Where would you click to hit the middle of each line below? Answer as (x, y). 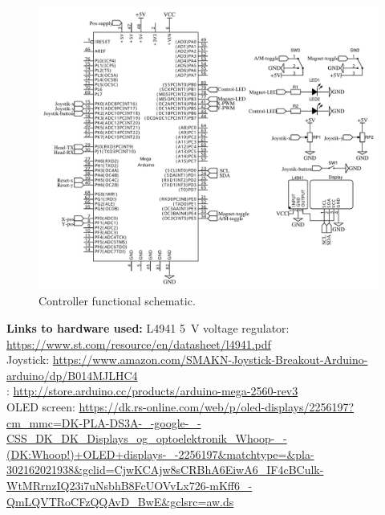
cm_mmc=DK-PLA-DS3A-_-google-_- (104, 422)
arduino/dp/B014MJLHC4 (72, 375)
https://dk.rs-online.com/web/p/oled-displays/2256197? (217, 406)
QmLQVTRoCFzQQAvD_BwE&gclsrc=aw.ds (120, 501)
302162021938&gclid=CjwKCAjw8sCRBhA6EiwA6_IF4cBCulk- (165, 470)
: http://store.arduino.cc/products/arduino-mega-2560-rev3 (152, 391)
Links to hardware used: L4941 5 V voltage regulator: (148, 327)
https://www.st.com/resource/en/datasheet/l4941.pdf (139, 343)
